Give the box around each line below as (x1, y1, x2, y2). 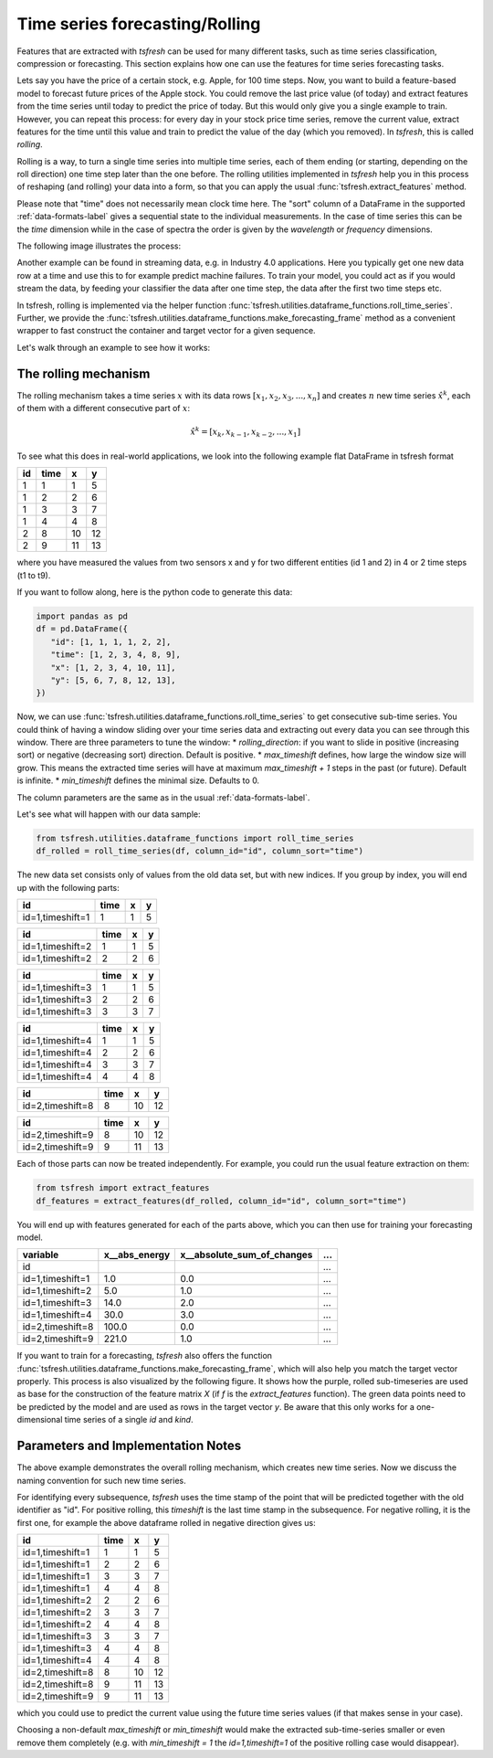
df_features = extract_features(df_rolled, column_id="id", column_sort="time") (36, 1195, 407, 1206)
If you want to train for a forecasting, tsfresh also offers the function (16, 1350, 273, 1361)
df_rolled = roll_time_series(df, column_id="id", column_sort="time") (36, 846, 364, 856)
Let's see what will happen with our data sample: (16, 809, 201, 820)
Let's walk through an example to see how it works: (16, 342, 210, 353)
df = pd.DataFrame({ (36, 624, 128, 634)
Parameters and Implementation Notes (16, 1438, 242, 1454)
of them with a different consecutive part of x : (16, 403, 191, 414)
